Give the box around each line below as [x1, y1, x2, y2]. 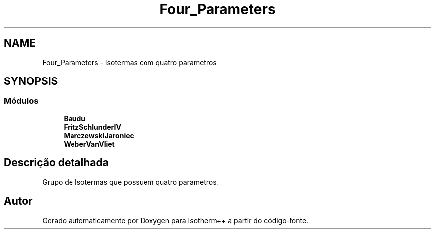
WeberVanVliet [64, 139, 115, 148]
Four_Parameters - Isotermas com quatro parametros [42, 58, 217, 67]
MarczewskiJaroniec [64, 131, 134, 140]
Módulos [4, 96, 39, 106]
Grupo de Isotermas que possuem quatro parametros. [42, 177, 218, 186]
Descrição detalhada [4, 156, 109, 169]
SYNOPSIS [4, 75, 58, 88]
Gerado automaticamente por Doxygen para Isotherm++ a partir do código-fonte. [42, 216, 309, 225]
